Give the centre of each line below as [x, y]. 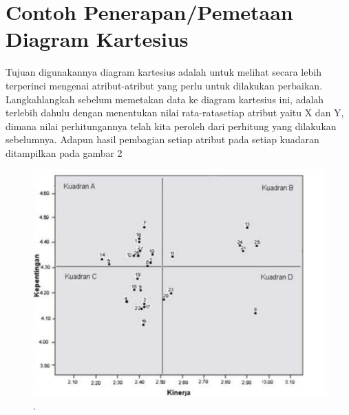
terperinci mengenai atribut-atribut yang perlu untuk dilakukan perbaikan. [164, 85]
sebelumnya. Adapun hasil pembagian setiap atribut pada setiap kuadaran [162, 139]
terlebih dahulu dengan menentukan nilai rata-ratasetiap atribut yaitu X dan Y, [175, 113]
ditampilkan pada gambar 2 [64, 152]
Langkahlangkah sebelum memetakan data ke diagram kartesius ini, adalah [165, 99]
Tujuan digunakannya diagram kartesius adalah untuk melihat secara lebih [163, 72]
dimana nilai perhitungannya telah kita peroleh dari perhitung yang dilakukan [171, 126]
